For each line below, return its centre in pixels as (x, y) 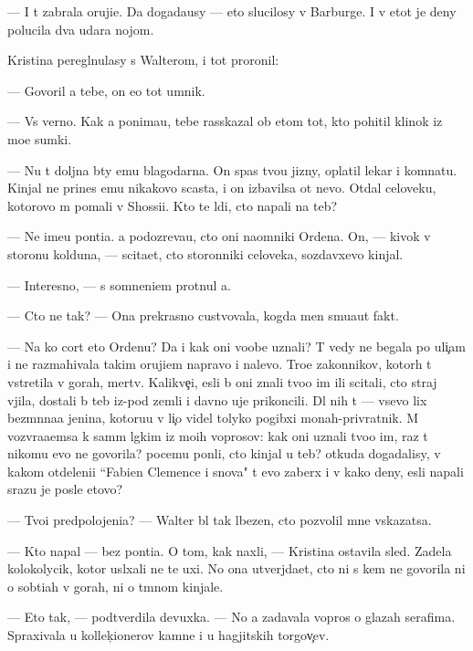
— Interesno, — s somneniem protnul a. (119, 284)
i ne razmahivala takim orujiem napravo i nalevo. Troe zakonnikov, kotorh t (220, 364)
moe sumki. (40, 138)
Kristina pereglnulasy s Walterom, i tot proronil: (143, 60)
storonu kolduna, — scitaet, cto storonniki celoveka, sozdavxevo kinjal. (205, 253)
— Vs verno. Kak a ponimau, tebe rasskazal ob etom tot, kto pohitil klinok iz (225, 121)
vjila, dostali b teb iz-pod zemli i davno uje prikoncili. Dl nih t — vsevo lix (217, 399)
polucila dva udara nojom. (81, 29)
